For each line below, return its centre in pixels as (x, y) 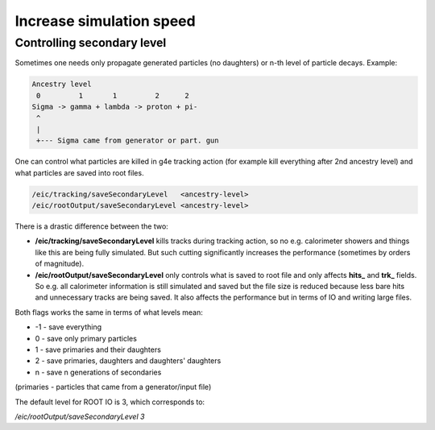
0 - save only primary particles (86, 338)
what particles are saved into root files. (79, 172)
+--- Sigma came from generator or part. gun (128, 141)
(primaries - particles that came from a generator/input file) (113, 387)
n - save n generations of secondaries (98, 372)
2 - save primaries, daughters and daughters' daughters (128, 361)
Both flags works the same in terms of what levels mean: (109, 312)
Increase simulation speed (106, 21)
